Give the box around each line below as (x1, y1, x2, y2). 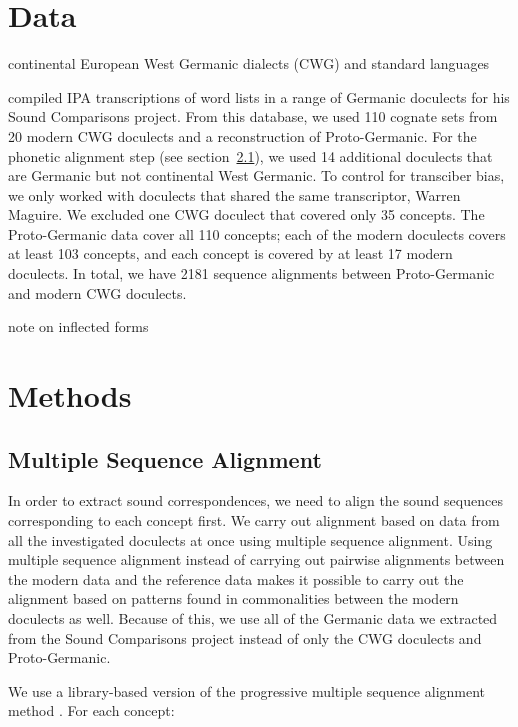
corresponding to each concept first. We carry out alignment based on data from (8, 510, 500, 531)
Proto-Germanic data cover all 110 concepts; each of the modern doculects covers (8, 223, 506, 244)
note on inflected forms (8, 316, 149, 337)
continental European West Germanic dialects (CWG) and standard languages (8, 53, 490, 74)
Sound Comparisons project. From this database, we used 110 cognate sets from (8, 106, 498, 127)
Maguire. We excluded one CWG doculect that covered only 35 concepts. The (8, 204, 485, 225)
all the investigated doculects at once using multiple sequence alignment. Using (8, 529, 493, 550)
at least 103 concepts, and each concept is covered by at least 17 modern (8, 243, 453, 264)
